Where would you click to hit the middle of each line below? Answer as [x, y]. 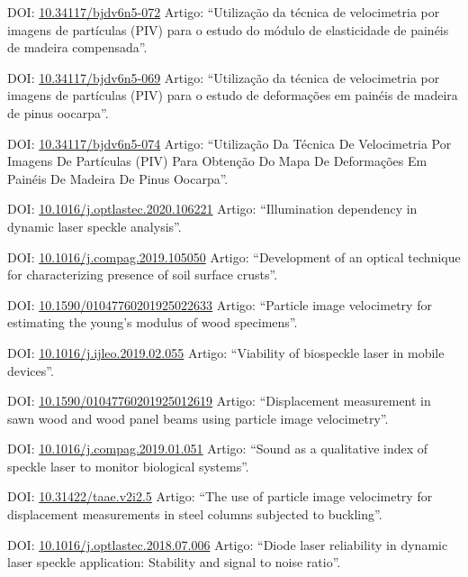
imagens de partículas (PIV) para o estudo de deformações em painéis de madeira [233, 95]
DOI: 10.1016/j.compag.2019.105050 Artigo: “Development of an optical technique [234, 256]
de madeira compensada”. [77, 47]
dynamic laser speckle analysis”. [94, 226]
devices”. [31, 370]
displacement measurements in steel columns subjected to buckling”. [195, 514]
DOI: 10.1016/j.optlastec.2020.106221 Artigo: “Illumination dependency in [212, 209]
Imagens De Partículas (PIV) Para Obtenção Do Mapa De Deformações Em [217, 161]
